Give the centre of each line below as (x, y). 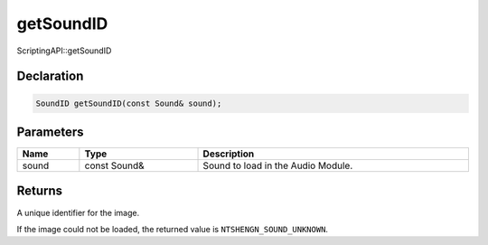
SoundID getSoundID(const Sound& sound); (129, 103)
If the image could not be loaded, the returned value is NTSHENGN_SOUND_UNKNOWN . (173, 229)
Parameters (50, 132)
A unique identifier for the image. (78, 212)
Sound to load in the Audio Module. (278, 165)
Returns (40, 191)
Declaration (50, 76)
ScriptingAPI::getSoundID (64, 51)
